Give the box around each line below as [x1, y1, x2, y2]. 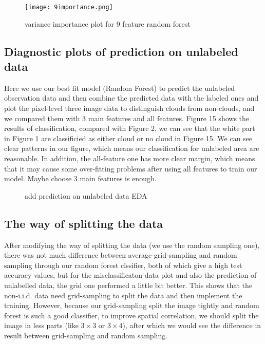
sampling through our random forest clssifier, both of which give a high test [4, 259, 242, 270]
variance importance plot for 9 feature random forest [25, 18, 191, 29]
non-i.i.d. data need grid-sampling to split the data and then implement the [4, 290, 242, 300]
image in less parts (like [4, 320, 79, 331]
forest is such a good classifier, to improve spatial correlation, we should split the [4, 310, 259, 320]
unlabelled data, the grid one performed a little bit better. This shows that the [4, 279, 253, 290]
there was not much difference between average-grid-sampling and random [4, 250, 237, 260]
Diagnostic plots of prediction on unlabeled [4, 43, 238, 59]
